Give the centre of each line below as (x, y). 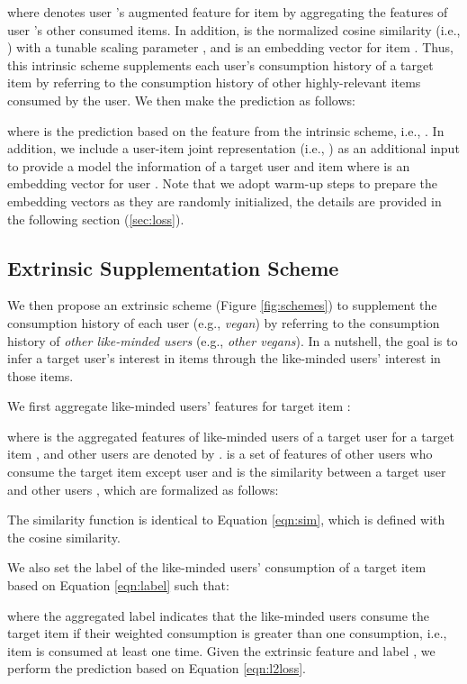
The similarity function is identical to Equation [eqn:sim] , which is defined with (226, 520)
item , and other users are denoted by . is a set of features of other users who (220, 454)
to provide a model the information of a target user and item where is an (209, 165)
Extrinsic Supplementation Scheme (173, 267)
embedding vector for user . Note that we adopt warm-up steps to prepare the (222, 183)
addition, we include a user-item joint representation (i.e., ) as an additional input (233, 148)
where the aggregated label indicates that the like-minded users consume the (218, 615)
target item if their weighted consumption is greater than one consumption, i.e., (227, 633)
